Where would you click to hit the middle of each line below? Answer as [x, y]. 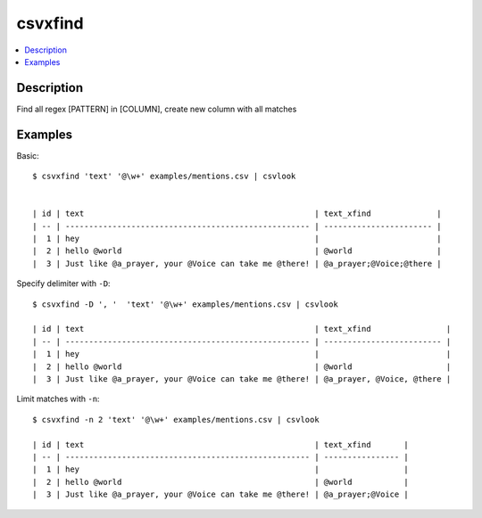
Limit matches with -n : [58, 399]
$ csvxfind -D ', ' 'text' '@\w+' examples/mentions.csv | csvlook [185, 304]
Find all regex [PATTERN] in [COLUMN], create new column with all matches [157, 109]
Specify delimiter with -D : [63, 284]
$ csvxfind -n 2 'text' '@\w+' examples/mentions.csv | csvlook [176, 419]
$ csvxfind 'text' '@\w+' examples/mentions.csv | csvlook [164, 177]
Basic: [28, 155]
